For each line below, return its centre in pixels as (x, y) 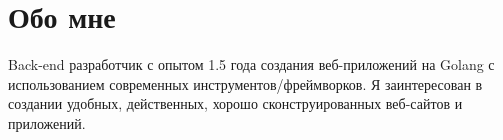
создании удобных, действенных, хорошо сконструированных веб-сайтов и (235, 103)
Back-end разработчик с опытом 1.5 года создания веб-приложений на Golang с (251, 64)
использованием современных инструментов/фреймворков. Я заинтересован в (245, 83)
